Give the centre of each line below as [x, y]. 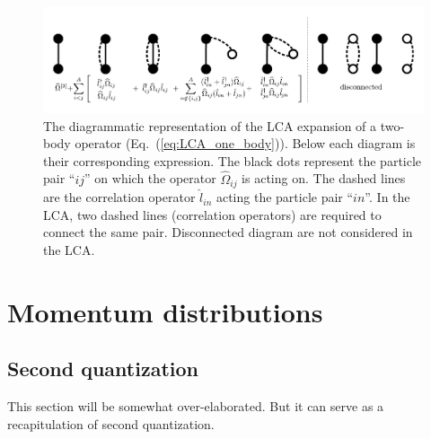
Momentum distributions [165, 311]
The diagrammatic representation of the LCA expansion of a [210, 125]
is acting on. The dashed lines [324, 178]
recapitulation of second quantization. [111, 423]
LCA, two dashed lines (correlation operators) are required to [212, 214]
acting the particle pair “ [285, 197]
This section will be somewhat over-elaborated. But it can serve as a [196, 406]
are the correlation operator [119, 197]
